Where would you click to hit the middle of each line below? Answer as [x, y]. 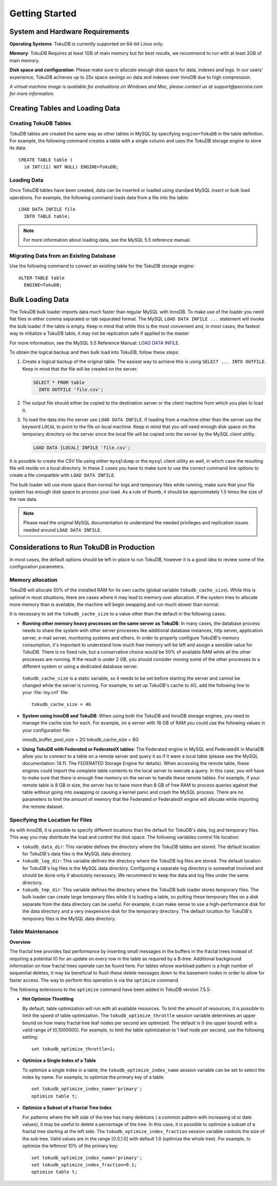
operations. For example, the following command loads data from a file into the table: [99, 197]
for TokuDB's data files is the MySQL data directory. [77, 854]
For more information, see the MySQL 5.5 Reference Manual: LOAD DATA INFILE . [95, 343]
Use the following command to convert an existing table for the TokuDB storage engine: [102, 266]
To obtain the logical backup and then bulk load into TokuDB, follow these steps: [94, 352]
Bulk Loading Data [39, 300]
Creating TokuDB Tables [40, 123]
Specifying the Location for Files [51, 820]
